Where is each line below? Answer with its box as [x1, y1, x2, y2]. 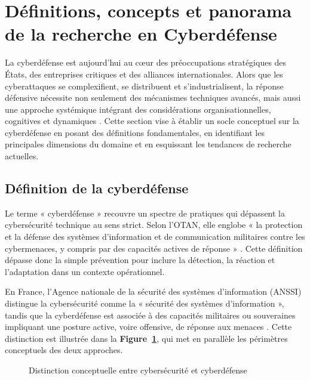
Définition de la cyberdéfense [5, 179, 189, 197]
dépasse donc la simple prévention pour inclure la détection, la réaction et [5, 254, 275, 266]
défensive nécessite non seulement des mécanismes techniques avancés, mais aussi [5, 91, 301, 104]
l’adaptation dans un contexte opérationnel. [5, 265, 165, 277]
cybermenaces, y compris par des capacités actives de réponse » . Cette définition [5, 242, 303, 254]
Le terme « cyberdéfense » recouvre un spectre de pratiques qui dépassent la [5, 206, 285, 219]
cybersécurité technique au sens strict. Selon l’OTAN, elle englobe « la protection [5, 218, 303, 231]
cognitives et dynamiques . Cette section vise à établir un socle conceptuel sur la [5, 115, 299, 127]
